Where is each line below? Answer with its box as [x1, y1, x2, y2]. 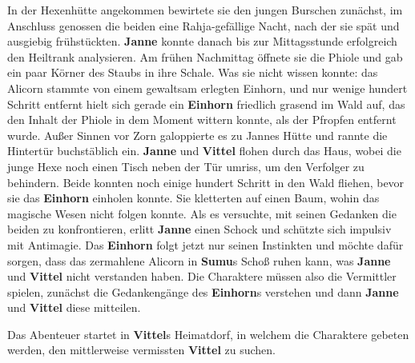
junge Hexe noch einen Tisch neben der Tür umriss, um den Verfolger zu [7, 158, 365, 174]
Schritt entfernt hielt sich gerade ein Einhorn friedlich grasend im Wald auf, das [7, 95, 405, 112]
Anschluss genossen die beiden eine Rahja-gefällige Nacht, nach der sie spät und [7, 17, 400, 34]
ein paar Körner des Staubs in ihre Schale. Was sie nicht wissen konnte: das [7, 64, 378, 81]
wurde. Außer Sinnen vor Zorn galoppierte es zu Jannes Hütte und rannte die [7, 126, 388, 143]
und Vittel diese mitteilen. [7, 299, 141, 316]
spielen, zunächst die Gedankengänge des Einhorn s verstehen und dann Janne [7, 283, 399, 300]
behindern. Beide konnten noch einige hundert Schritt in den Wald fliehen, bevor [7, 174, 405, 190]
